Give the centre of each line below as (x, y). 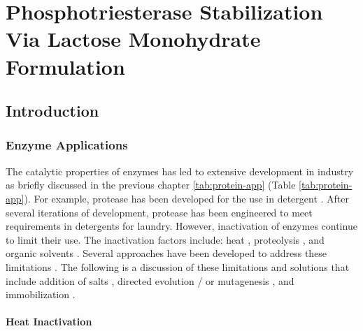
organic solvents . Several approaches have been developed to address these (166, 253)
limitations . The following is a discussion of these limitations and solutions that (178, 266)
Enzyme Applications (67, 145)
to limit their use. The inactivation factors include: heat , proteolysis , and (165, 239)
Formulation (65, 66)
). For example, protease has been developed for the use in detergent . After (187, 198)
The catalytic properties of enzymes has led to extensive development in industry (180, 171)
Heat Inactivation (49, 322)
